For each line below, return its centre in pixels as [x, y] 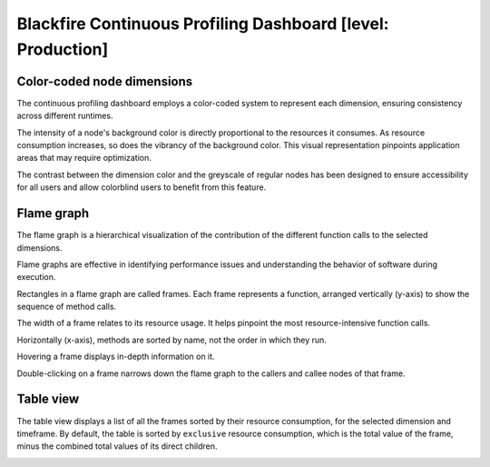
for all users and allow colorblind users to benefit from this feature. [142, 187]
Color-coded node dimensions [105, 81]
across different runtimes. [65, 116]
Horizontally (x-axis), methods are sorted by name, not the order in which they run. [171, 340]
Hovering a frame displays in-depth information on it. [116, 357]
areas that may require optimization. [84, 158]
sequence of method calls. [67, 307]
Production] [63, 49]
